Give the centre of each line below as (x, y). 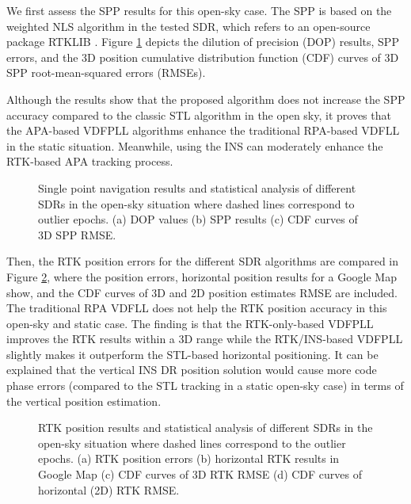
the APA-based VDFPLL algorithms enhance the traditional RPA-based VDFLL (203, 130)
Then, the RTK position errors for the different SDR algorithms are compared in (203, 261)
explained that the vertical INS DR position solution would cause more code (192, 370)
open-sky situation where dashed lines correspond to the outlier (192, 443)
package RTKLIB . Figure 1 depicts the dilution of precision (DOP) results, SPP (203, 42)
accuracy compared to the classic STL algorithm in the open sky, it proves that (199, 115)
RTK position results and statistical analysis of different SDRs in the (205, 428)
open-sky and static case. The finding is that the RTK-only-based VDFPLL (190, 323)
